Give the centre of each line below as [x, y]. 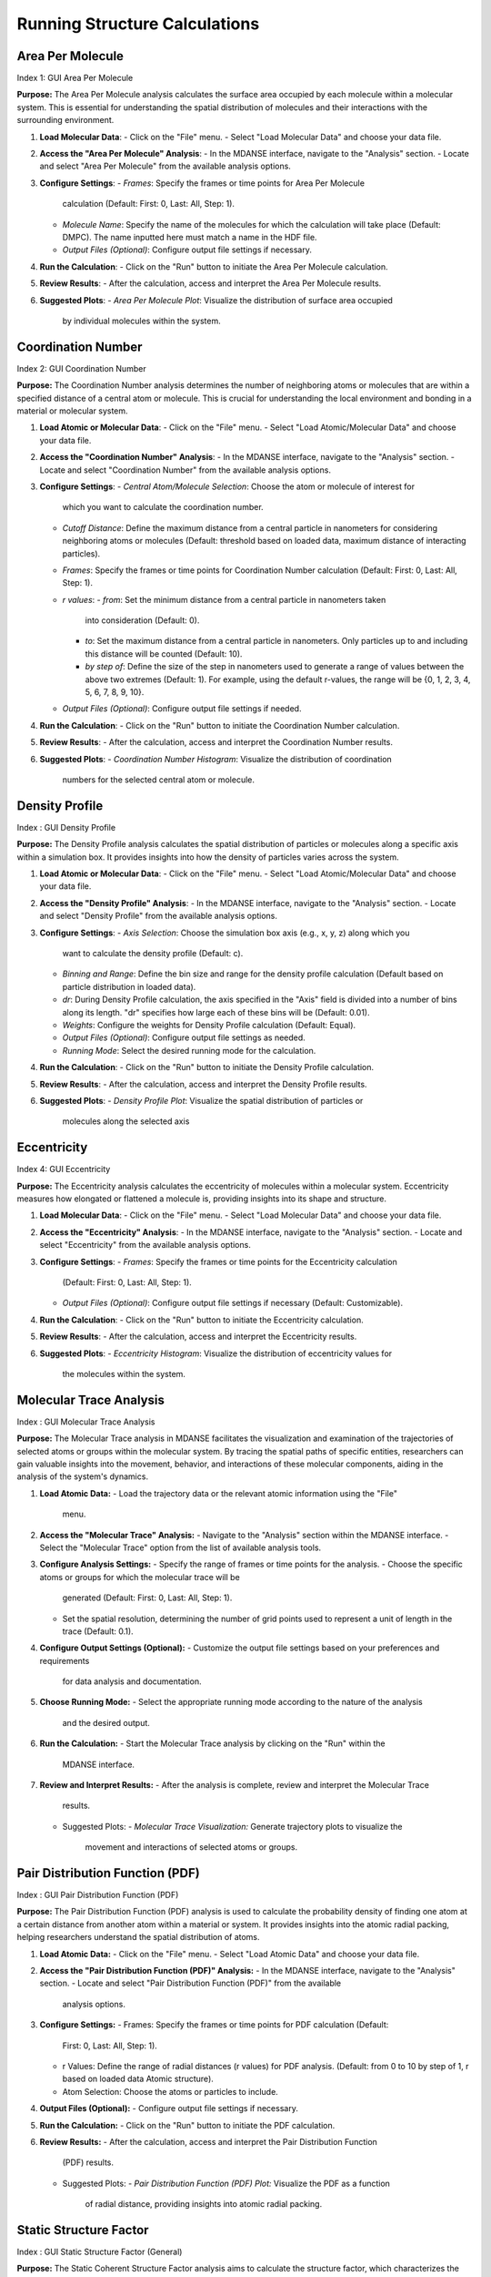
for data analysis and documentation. [132, 1681]
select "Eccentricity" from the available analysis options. [145, 1245]
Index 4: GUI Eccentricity [64, 1169]
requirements [65, 1660]
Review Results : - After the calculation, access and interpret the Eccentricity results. [198, 1337]
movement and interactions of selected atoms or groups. [191, 1847]
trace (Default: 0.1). [98, 1631]
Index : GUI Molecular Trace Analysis [86, 1422]
